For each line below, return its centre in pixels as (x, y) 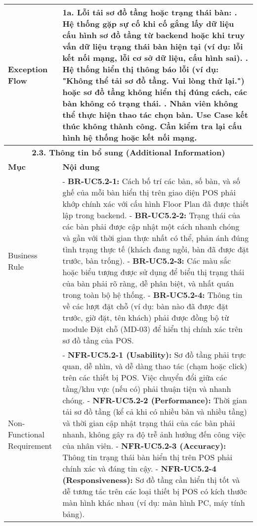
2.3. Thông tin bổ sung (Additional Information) (128, 152)
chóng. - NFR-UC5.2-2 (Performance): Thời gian (155, 400)
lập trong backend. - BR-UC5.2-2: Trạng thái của (151, 215)
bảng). (73, 514)
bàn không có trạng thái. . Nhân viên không (150, 103)
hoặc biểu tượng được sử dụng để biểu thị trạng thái (153, 272)
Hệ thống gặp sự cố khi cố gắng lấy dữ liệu (148, 24)
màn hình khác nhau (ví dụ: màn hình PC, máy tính (154, 502)
